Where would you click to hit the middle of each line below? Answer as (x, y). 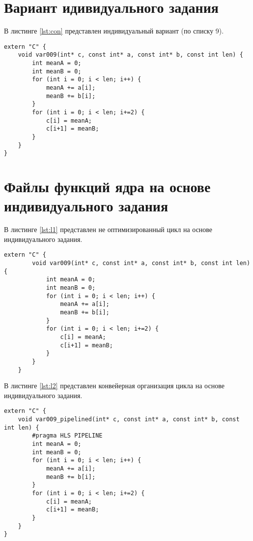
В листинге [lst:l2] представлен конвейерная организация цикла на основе (114, 386)
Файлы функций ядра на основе (107, 186)
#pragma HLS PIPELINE (67, 436)
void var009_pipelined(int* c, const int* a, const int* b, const (129, 420)
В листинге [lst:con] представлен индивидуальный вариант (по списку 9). (114, 31)
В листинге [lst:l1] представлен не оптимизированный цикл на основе (108, 229)
